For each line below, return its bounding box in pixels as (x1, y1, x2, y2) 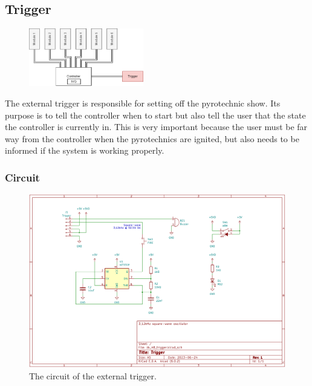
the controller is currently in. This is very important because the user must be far (5, 120, 308, 133)
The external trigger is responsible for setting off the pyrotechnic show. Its (5, 96, 281, 109)
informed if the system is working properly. (5, 144, 164, 157)
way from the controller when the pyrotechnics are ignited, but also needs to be (5, 132, 299, 145)
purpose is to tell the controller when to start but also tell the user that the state (5, 108, 306, 121)
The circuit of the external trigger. (29, 369, 157, 382)
